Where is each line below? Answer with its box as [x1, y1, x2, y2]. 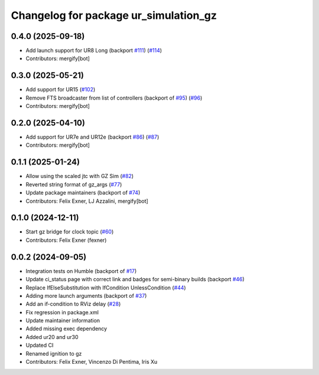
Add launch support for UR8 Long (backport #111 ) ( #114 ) [25, 47, 162, 54]
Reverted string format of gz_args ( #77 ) [25, 180, 122, 188]
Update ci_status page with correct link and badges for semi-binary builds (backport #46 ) [25, 276, 245, 283]
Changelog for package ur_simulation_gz [11, 9, 217, 22]
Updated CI [25, 342, 54, 349]
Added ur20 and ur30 [25, 333, 79, 340]
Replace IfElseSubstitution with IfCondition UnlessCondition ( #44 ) [25, 284, 186, 291]
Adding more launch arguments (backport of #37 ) [25, 292, 147, 299]
